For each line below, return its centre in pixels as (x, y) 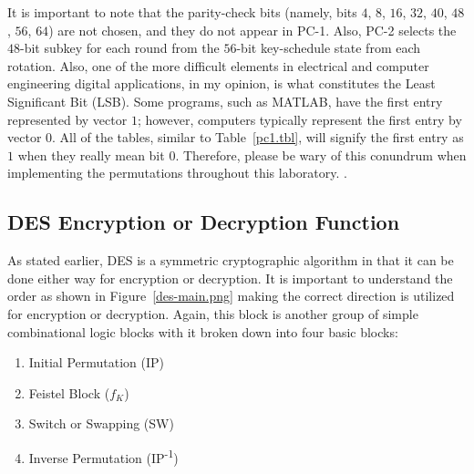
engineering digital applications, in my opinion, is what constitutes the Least (222, 83)
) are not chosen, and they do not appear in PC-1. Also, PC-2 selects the (252, 30)
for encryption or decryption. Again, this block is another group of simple (213, 313)
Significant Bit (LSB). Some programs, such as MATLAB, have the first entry (225, 101)
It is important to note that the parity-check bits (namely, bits (182, 12)
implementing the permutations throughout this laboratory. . (177, 173)
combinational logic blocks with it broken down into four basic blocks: (203, 331)
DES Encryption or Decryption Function (204, 222)
